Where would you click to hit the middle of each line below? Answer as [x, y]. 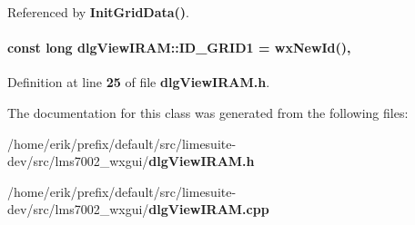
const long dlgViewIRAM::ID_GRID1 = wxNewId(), [179, 48]
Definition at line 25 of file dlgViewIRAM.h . [139, 82]
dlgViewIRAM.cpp [209, 209]
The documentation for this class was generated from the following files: [208, 112]
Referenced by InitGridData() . [99, 12]
